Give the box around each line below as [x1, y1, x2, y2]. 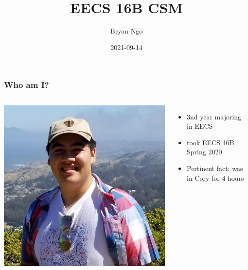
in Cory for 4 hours [186, 172, 244, 183]
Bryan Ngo [110, 26, 143, 36]
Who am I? [4, 79, 49, 91]
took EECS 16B [186, 137, 234, 147]
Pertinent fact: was [186, 163, 243, 173]
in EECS [186, 121, 213, 131]
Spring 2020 [186, 147, 222, 157]
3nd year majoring [186, 111, 242, 121]
